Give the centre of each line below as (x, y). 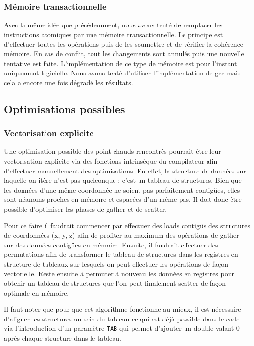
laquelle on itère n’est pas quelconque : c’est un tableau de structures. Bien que (123, 180)
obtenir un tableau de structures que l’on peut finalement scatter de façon (115, 283)
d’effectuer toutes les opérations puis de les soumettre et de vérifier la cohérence (124, 44)
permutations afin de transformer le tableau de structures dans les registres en (121, 254)
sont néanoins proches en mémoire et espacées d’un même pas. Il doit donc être (123, 199)
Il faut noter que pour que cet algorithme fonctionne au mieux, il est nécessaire (123, 309)
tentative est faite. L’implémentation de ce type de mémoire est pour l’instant (121, 63)
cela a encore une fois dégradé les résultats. (69, 82)
